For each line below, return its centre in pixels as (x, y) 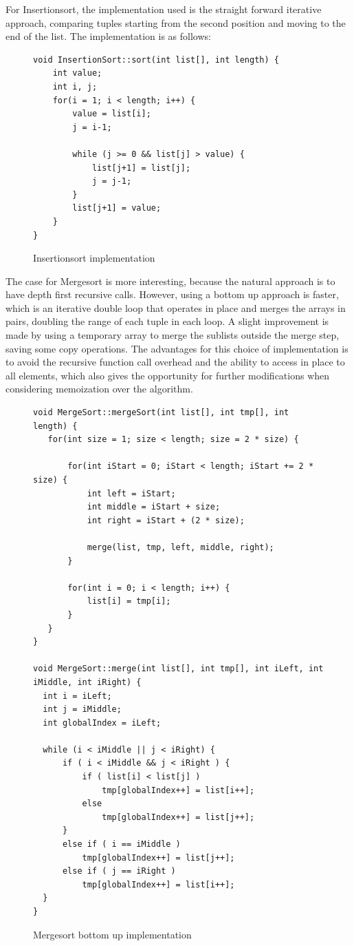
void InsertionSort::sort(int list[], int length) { (156, 60)
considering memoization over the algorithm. (99, 389)
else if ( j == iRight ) (119, 871)
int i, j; (75, 86)
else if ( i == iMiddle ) (121, 844)
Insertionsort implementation (94, 258)
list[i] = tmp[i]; (129, 601)
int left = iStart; (131, 493)
